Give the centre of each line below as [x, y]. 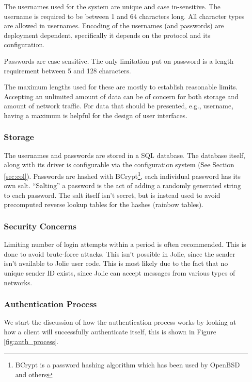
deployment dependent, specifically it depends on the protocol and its [107, 35]
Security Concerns [40, 226]
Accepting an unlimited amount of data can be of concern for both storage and [121, 96]
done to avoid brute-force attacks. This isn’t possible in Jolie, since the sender [120, 253]
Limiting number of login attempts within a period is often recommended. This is [125, 244]
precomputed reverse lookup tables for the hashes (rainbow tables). [104, 204]
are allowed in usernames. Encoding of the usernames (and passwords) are [114, 26]
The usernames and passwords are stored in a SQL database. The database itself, [125, 155]
